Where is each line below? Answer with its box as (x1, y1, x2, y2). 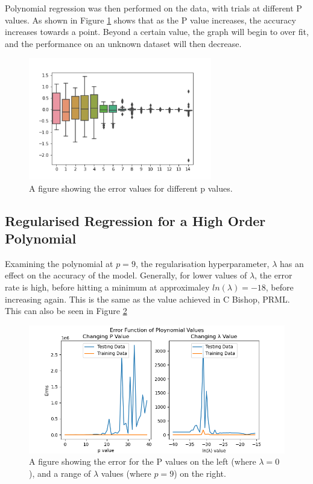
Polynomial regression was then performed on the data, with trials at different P (5, 2, 302, 14)
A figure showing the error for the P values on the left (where (29, 455, 256, 468)
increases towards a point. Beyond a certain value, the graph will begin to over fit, (5, 25, 309, 38)
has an (279, 257, 304, 269)
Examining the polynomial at (5, 257, 113, 269)
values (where (101, 467, 151, 479)
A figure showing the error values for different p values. (29, 181, 233, 194)
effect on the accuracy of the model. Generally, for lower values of (5, 269, 247, 281)
